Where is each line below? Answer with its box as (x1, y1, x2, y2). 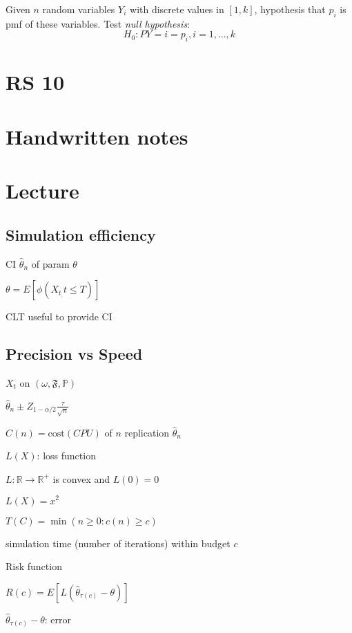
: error (44, 612, 71, 626)
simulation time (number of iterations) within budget (6, 535, 231, 550)
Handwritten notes (6, 122, 188, 150)
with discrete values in (130, 2, 224, 16)
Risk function (6, 559, 62, 574)
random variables (42, 2, 115, 16)
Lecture (6, 176, 79, 205)
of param (31, 256, 70, 270)
